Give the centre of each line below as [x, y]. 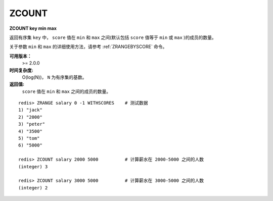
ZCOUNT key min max [33, 28]
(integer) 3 [33, 166]
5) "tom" [29, 138]
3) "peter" [32, 124]
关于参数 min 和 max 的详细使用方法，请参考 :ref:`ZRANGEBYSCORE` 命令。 [88, 47]
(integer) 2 [33, 188]
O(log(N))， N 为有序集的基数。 [54, 77]
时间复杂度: [21, 70]
